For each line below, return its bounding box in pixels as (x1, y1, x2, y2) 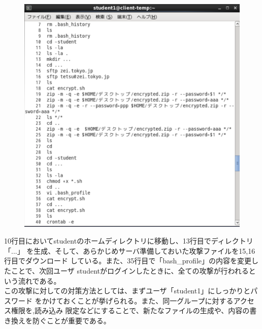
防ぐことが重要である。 (32, 315, 111, 326)
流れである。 (18, 275, 61, 286)
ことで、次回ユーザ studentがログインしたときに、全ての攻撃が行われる (11, 265, 249, 276)
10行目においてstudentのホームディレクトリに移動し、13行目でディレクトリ (4, 235, 253, 246)
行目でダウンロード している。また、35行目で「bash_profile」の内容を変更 (4, 255, 251, 266)
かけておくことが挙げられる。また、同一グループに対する (42, 295, 234, 306)
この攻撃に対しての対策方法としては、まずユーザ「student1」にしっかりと (4, 285, 251, 296)
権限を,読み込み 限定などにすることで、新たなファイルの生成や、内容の (11, 305, 250, 316)
